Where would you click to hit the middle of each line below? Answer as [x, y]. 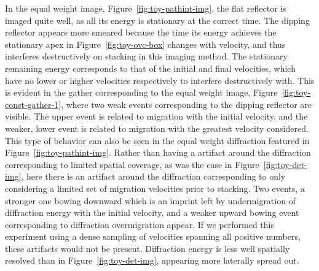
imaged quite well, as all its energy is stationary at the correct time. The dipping [157, 20]
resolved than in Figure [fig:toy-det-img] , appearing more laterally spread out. [152, 260]
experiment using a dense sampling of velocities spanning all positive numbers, [153, 236]
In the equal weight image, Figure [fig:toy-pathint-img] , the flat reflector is [146, 8]
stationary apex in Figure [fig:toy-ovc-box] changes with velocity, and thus [145, 44]
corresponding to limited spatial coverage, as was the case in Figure [132, 164]
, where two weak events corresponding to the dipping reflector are [187, 104]
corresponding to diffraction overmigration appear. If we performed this [140, 224]
